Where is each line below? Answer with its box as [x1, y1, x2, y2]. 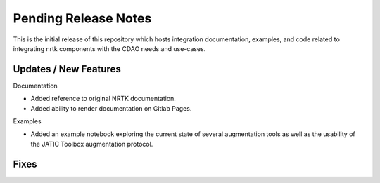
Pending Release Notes [13, 11, 152, 26]
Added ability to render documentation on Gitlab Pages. [30, 104, 192, 112]
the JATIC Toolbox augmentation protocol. [30, 140, 153, 148]
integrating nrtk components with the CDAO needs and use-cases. [13, 44, 206, 53]
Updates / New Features [13, 63, 121, 75]
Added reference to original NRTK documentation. [30, 95, 176, 103]
